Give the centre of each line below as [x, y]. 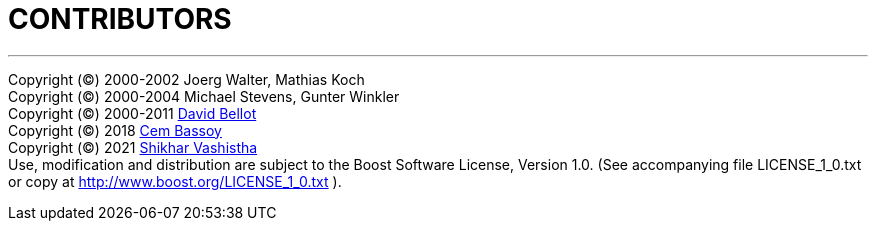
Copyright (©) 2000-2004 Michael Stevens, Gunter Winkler [204, 96]
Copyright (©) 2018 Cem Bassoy [115, 130]
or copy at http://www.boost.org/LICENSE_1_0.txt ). [175, 181]
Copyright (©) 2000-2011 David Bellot [132, 113]
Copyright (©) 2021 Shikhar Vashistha [133, 147]
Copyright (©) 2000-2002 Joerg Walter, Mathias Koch [186, 79]
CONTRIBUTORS [120, 19]
